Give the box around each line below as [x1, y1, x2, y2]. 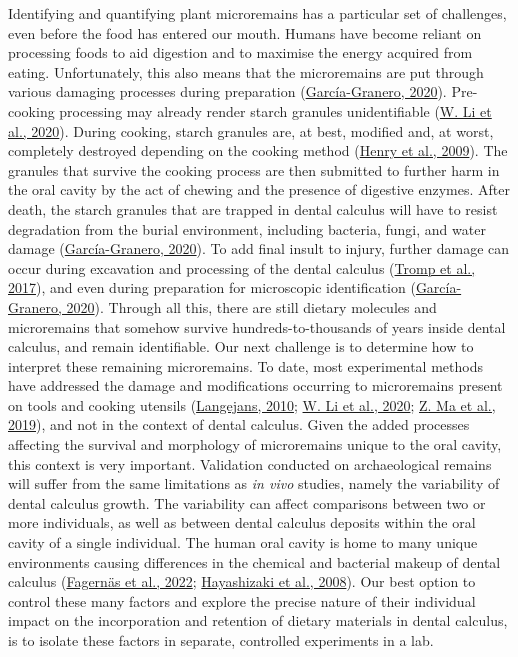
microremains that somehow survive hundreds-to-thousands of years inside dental [8, 316, 506, 337]
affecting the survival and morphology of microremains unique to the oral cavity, [8, 434, 502, 455]
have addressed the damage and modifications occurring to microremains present [8, 375, 503, 396]
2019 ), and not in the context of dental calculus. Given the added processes [8, 414, 470, 435]
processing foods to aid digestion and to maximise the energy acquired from [8, 42, 473, 63]
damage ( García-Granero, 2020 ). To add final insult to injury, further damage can [8, 238, 510, 259]
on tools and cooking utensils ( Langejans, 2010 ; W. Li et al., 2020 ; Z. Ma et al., [8, 394, 496, 415]
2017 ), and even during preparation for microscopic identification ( [8, 277, 416, 298]
